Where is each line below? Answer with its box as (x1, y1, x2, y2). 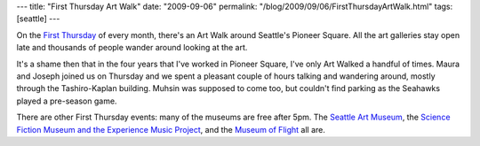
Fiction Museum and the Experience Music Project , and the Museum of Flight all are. (16, 124, 326, 134)
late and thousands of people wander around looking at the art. (16, 42, 248, 53)
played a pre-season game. (16, 96, 117, 106)
